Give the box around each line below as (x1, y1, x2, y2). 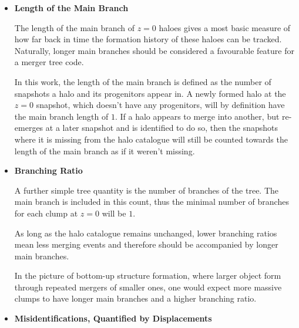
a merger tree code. (14, 56, 84, 68)
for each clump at (14, 207, 78, 219)
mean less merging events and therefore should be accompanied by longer (14, 238, 278, 251)
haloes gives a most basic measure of (159, 21, 291, 33)
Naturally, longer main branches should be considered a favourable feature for (14, 44, 294, 56)
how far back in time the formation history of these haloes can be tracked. (14, 33, 282, 45)
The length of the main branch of (14, 21, 135, 33)
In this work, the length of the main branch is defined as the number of (14, 75, 271, 87)
